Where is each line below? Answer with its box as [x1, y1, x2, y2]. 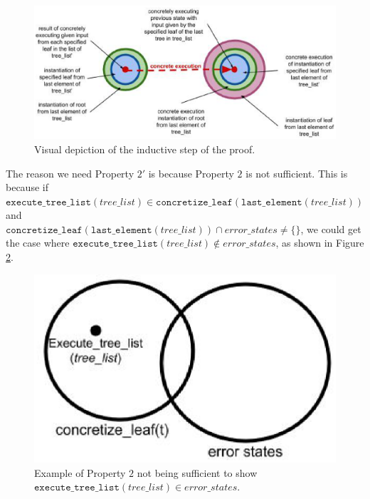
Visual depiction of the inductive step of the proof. [34, 141, 255, 156]
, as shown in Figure [275, 235, 364, 250]
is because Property [148, 165, 234, 180]
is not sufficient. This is [245, 165, 348, 180]
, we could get [300, 221, 361, 236]
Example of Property [34, 465, 126, 480]
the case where [6, 235, 70, 250]
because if [6, 180, 48, 195]
